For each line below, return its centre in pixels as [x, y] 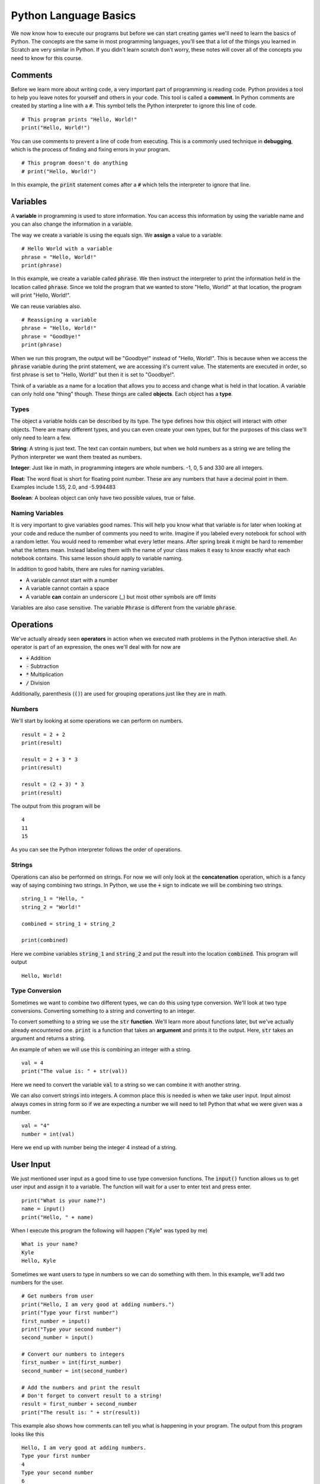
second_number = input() [57, 1338]
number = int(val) [48, 1134]
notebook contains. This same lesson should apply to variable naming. [97, 559]
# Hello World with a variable [67, 249]
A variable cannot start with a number [72, 580]
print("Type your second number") [71, 1329]
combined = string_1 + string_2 [68, 924]
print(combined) [45, 940]
